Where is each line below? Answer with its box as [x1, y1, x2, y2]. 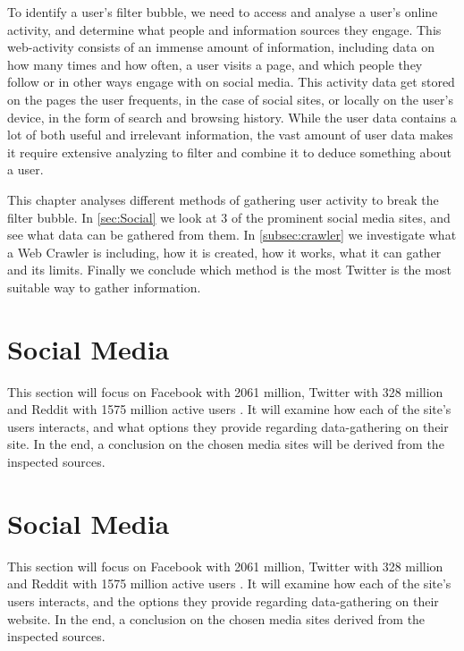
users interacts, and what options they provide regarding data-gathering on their [7, 417, 449, 435]
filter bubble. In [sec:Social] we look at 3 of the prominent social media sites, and [7, 207, 451, 226]
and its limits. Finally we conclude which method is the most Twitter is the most [7, 260, 451, 279]
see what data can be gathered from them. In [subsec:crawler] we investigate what [7, 225, 457, 244]
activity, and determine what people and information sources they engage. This [7, 20, 442, 38]
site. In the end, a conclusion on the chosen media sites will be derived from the [7, 435, 444, 453]
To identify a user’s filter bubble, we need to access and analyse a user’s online [7, 3, 438, 21]
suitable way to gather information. [7, 277, 201, 296]
